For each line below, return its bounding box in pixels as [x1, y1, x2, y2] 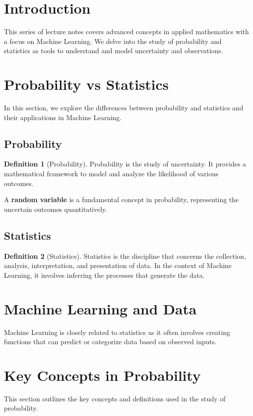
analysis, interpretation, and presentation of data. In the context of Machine [4, 260, 232, 270]
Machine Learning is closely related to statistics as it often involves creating [4, 327, 230, 337]
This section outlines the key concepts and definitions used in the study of [4, 393, 226, 403]
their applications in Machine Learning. [4, 112, 122, 122]
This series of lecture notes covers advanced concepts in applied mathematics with [4, 26, 249, 37]
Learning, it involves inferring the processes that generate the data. [4, 270, 205, 280]
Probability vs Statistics [4, 74, 169, 94]
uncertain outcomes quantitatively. [4, 204, 107, 214]
